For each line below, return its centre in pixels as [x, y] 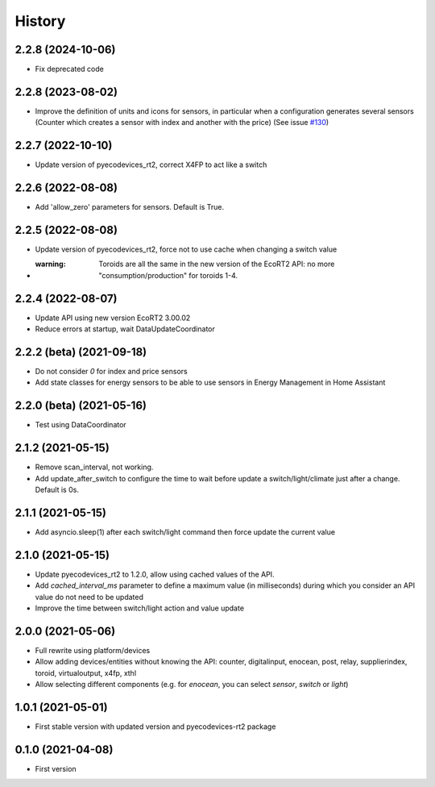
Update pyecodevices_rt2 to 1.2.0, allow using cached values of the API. [155, 574]
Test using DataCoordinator [81, 425]
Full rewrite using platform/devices [93, 650]
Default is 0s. [57, 490]
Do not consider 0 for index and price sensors [112, 372]
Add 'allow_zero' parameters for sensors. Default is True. [130, 207]
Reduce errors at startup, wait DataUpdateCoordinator [125, 329]
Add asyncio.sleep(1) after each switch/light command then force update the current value [185, 531]
